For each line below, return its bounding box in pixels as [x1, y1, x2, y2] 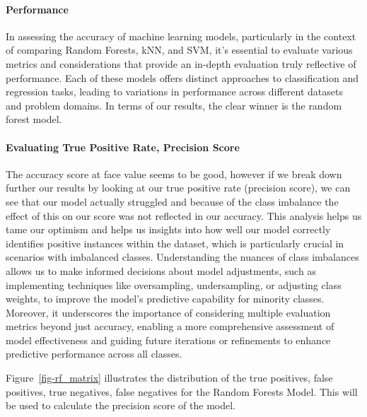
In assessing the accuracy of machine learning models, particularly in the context [6, 28, 356, 43]
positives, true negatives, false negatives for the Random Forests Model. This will [6, 384, 358, 399]
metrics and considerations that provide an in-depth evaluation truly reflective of [6, 56, 356, 71]
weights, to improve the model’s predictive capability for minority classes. [6, 291, 325, 306]
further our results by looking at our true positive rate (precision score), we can [6, 180, 351, 195]
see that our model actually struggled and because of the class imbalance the [6, 194, 339, 208]
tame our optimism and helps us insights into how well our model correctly [6, 222, 331, 237]
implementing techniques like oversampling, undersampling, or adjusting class [6, 277, 342, 292]
